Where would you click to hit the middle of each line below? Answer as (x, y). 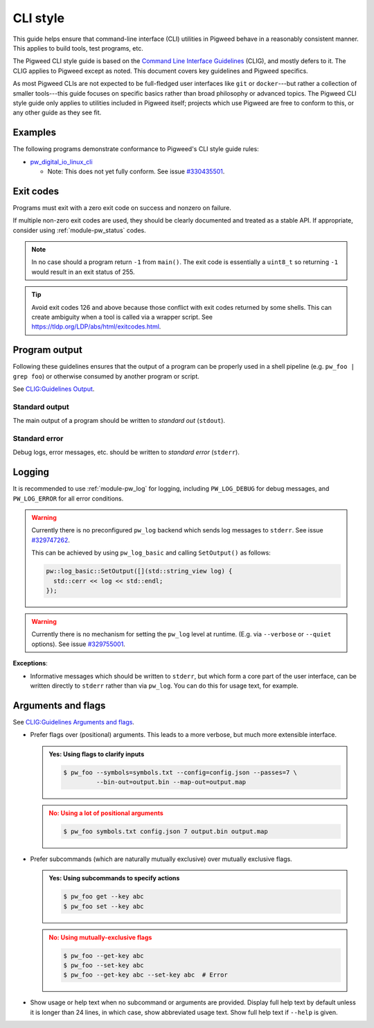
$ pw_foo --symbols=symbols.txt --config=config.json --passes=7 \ (180, 772)
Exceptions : (30, 663)
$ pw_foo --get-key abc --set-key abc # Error (145, 975)
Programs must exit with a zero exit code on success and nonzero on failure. (122, 207)
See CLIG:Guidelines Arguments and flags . (74, 722)
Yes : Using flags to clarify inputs (97, 754)
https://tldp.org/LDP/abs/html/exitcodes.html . (96, 326)
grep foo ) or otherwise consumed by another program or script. (106, 376)
